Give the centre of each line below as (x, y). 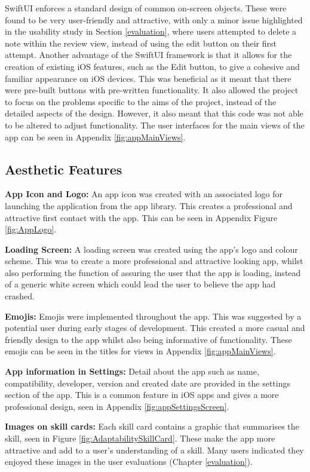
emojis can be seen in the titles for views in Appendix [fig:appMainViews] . (140, 351)
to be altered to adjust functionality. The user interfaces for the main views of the (155, 125)
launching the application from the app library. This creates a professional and (149, 205)
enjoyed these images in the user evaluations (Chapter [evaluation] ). (129, 462)
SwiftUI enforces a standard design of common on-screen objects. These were (146, 8)
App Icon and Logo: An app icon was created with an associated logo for (144, 194)
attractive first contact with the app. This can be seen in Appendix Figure (141, 217)
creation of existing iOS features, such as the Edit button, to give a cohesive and (152, 66)
